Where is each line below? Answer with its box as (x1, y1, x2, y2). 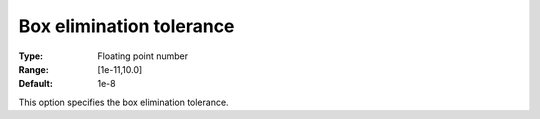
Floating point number (97, 50, 189, 62)
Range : (18, 63, 49, 75)
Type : (18, 50, 44, 62)
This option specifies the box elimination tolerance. (18, 96, 229, 108)
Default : (18, 78, 54, 90)
